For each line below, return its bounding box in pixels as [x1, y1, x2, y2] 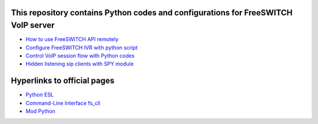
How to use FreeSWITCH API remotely [25, 36, 119, 43]
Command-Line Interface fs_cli [25, 99, 101, 106]
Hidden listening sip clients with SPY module [25, 61, 134, 68]
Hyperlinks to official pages [11, 76, 115, 86]
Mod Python [25, 108, 56, 115]
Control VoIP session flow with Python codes [25, 52, 135, 59]
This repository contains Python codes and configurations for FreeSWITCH [11, 8, 293, 18]
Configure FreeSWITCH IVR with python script [25, 44, 138, 51]
